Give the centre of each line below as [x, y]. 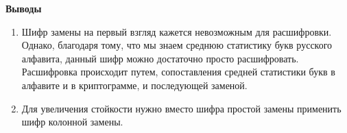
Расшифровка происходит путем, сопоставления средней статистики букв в [178, 72]
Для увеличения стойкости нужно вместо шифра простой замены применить [181, 108]
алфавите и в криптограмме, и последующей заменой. [134, 85]
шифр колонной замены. [72, 122]
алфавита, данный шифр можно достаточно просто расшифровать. [160, 58]
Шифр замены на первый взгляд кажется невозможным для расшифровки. [177, 31]
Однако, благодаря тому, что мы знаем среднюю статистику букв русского [177, 45]
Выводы [24, 8]
